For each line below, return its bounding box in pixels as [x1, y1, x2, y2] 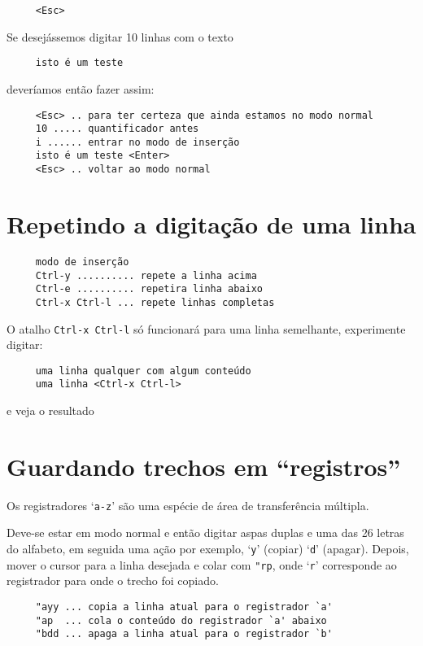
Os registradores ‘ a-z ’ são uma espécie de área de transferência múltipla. [7, 496, 369, 513]
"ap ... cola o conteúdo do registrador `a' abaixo [35, 614, 327, 626]
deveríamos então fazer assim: [7, 80, 155, 97]
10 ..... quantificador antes [35, 123, 199, 135]
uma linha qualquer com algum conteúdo [35, 364, 251, 377]
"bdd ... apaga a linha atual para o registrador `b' [35, 628, 333, 640]
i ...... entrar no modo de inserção [35, 136, 240, 148]
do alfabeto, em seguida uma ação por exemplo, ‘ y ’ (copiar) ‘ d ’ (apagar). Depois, [7, 540, 409, 557]
